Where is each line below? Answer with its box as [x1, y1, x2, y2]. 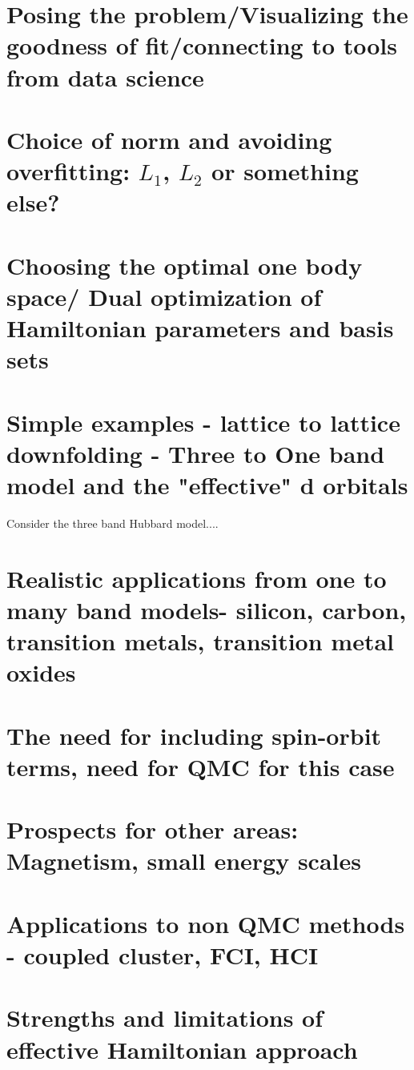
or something [211, 155, 359, 187]
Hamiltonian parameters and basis [6, 312, 394, 344]
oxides [6, 656, 76, 689]
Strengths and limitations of [6, 1001, 324, 1034]
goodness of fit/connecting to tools [6, 29, 397, 62]
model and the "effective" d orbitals [6, 469, 408, 501]
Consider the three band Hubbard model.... [6, 514, 219, 531]
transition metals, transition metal [6, 625, 395, 658]
